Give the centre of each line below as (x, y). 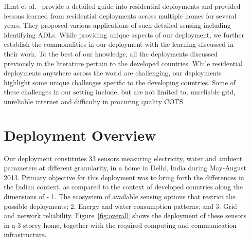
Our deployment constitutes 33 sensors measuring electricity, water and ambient (123, 158)
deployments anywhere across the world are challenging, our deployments (113, 73)
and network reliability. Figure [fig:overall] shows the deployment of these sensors (125, 215)
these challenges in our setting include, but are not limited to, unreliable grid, (120, 92)
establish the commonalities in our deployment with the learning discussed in (119, 44)
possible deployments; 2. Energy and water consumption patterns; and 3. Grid (121, 206)
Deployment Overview (80, 135)
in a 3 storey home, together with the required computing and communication (120, 225)
